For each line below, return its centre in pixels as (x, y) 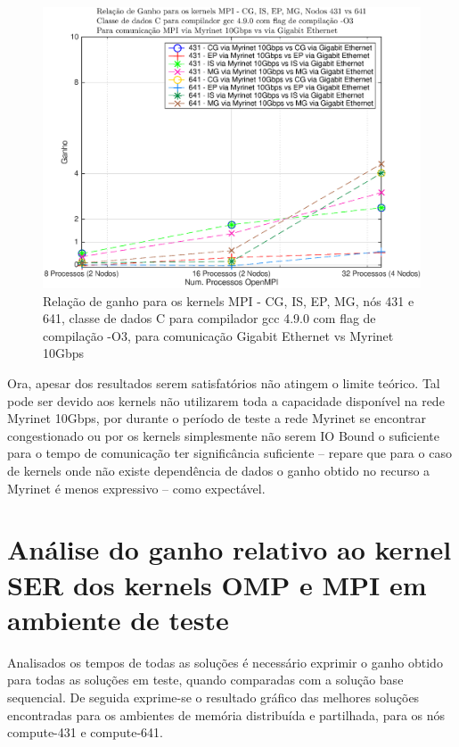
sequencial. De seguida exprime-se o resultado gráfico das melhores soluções (213, 697)
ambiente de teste (118, 619)
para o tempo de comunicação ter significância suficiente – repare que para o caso (229, 453)
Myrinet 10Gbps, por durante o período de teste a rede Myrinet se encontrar (217, 418)
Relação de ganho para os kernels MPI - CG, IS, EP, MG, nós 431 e (229, 300)
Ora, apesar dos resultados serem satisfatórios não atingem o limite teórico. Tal (224, 383)
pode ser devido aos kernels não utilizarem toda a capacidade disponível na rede (226, 400)
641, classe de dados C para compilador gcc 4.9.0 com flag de (209, 318)
